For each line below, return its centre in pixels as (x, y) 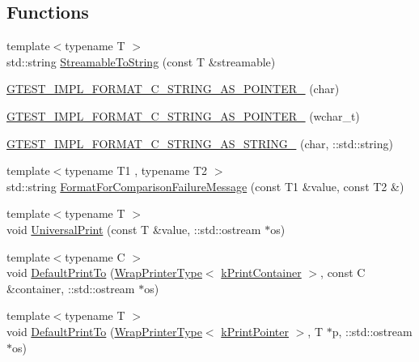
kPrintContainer (261, 273)
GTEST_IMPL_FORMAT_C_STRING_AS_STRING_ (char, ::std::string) (200, 143)
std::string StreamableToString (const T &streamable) (141, 61)
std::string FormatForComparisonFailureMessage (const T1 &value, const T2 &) (205, 186)
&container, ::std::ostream (71, 288)
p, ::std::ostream (372, 331)
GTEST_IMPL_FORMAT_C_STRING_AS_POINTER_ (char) (173, 89)
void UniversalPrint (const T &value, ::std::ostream (134, 229)
